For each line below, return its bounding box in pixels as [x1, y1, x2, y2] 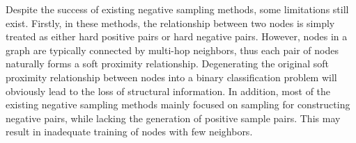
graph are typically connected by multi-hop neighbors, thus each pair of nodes [6, 42, 339, 57]
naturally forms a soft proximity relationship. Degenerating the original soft [6, 56, 329, 71]
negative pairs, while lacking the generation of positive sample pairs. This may [6, 110, 341, 125]
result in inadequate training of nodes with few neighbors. [6, 124, 253, 139]
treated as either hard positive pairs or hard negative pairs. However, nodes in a [6, 29, 348, 44]
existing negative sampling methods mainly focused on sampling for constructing [6, 97, 350, 112]
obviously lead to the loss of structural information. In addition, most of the [6, 83, 331, 98]
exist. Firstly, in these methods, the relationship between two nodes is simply [6, 15, 335, 30]
